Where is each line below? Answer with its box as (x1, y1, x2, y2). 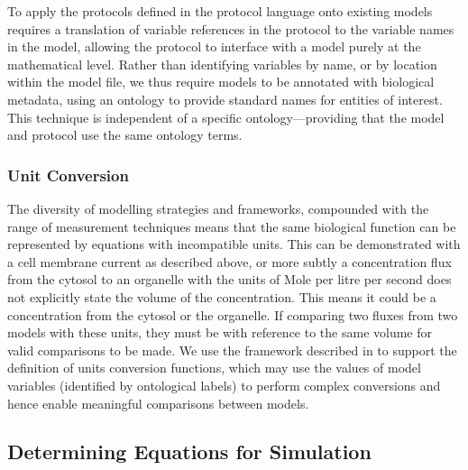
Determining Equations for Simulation (7, 438, 372, 465)
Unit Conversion (7, 163, 129, 186)
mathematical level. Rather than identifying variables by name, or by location (7, 54, 437, 73)
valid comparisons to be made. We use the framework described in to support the (7, 340, 457, 359)
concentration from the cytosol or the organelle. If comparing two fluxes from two (7, 305, 458, 324)
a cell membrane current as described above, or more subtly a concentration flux (7, 252, 452, 271)
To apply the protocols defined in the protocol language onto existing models (7, 2, 433, 20)
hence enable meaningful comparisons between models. (7, 393, 309, 412)
